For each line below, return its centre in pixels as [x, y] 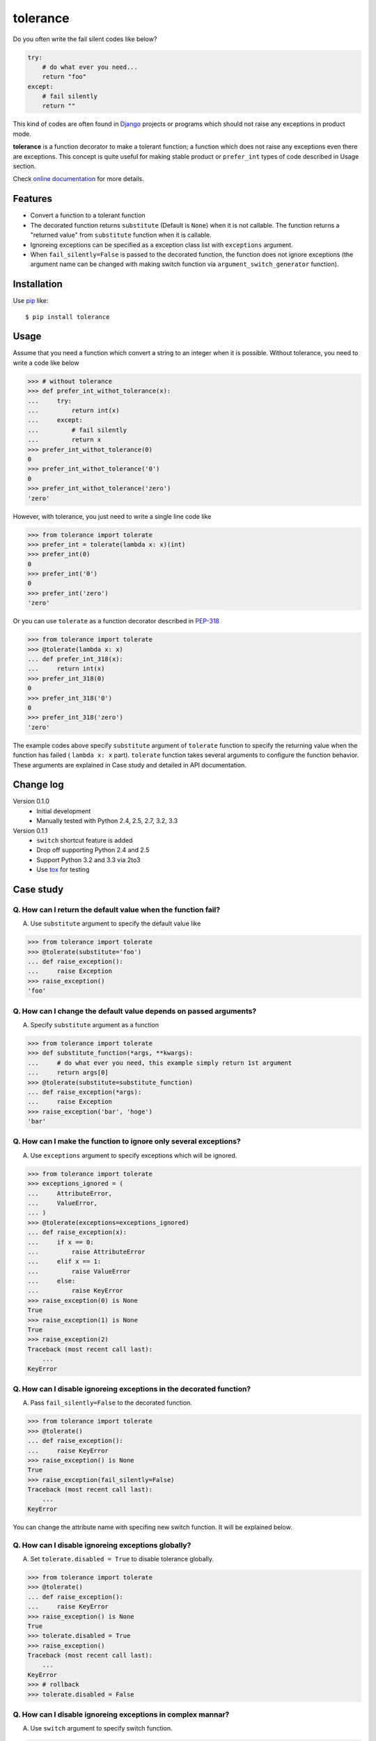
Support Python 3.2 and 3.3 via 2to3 [88, 859]
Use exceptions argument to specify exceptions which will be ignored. [134, 1155]
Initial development [64, 811]
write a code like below [46, 363]
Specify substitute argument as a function [95, 1024]
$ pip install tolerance [68, 317]
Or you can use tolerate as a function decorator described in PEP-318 [116, 621]
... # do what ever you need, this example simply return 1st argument [160, 1063]
